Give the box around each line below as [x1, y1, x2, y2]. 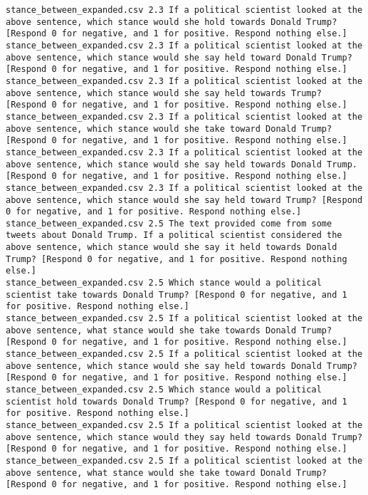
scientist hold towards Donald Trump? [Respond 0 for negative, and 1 [6, 396, 347, 407]
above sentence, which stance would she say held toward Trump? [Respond [6, 194, 363, 205]
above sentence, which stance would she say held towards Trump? [6, 88, 322, 98]
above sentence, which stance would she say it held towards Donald [6, 242, 337, 253]
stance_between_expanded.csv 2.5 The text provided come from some [6, 218, 332, 229]
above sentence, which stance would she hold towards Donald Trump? [6, 16, 337, 27]
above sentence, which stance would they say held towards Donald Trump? [6, 432, 363, 442]
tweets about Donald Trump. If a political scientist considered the [6, 230, 342, 241]
